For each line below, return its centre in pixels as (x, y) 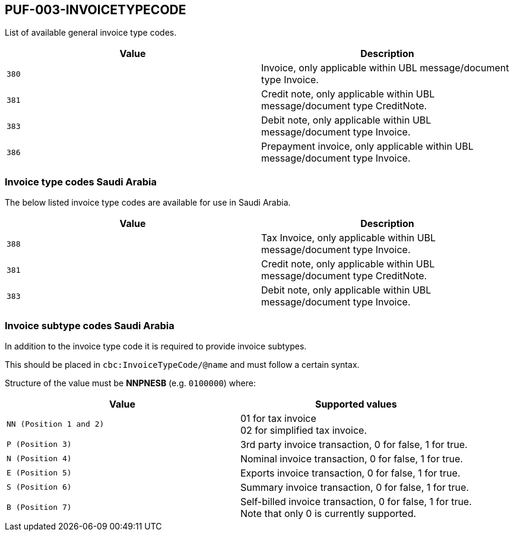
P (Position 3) (39, 444)
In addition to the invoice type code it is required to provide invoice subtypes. (156, 346)
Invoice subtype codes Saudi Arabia (90, 325)
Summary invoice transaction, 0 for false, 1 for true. (354, 487)
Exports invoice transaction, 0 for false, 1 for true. (350, 473)
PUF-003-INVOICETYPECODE (96, 10)
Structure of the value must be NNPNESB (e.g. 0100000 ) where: (131, 383)
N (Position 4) (39, 459)
